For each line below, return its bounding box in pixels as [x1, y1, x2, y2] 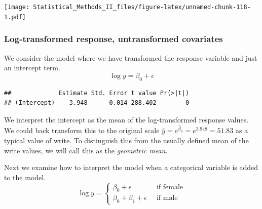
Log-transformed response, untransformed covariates [4, 32, 223, 45]
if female [156, 183, 183, 191]
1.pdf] [4, 13, 26, 21]
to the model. [4, 172, 46, 182]
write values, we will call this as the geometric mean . [4, 145, 168, 155]
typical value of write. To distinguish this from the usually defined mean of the [4, 135, 249, 145]
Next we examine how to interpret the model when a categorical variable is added [4, 162, 258, 173]
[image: [4, 4, 30, 11]
